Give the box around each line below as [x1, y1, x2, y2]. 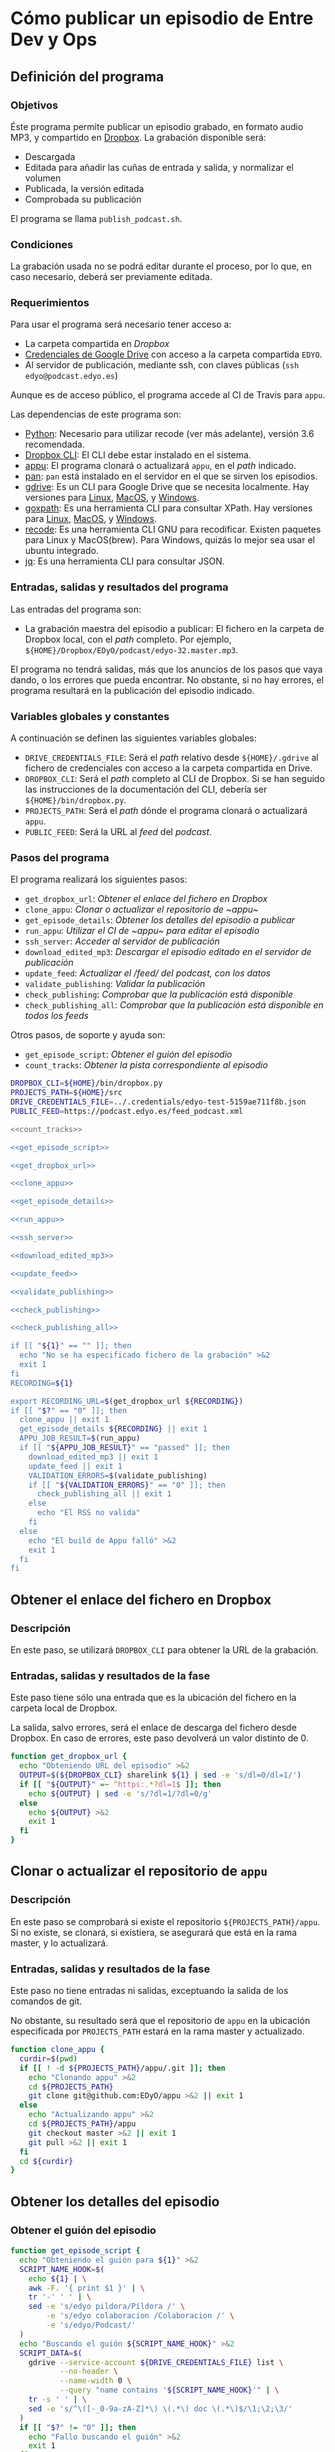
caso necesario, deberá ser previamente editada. [10, 271, 213, 283]
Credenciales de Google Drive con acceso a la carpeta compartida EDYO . [24, 348, 323, 361]
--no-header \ [59, 2367, 118, 2377]
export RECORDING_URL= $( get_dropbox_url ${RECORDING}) [10, 1396, 244, 1406]
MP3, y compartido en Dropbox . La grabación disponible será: [10, 131, 267, 143]
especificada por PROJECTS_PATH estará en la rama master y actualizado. [10, 2025, 305, 2037]
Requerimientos [10, 296, 90, 310]
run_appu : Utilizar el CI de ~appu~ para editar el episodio [24, 925, 260, 937]
